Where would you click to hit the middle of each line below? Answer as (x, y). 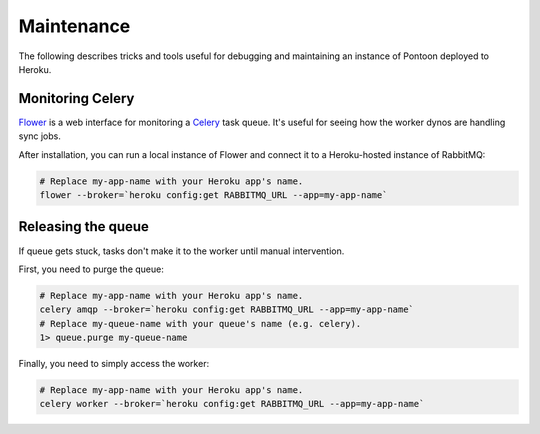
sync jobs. (40, 136)
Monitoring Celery (76, 98)
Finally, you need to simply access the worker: (114, 364)
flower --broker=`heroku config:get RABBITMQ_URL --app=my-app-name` (213, 195)
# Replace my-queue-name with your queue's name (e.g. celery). (200, 323)
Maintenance (74, 26)
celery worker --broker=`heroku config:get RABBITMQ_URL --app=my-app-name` (232, 404)
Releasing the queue (84, 226)
